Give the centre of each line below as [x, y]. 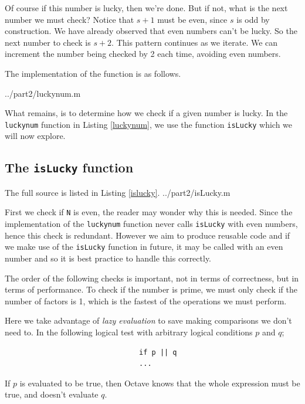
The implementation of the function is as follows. [93, 73]
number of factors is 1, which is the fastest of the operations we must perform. [146, 301]
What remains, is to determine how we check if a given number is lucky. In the [146, 113]
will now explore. [35, 136]
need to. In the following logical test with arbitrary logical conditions [129, 332]
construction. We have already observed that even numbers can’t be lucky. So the [151, 31]
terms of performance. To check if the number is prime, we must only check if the [151, 289]
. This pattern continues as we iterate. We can [195, 42]
